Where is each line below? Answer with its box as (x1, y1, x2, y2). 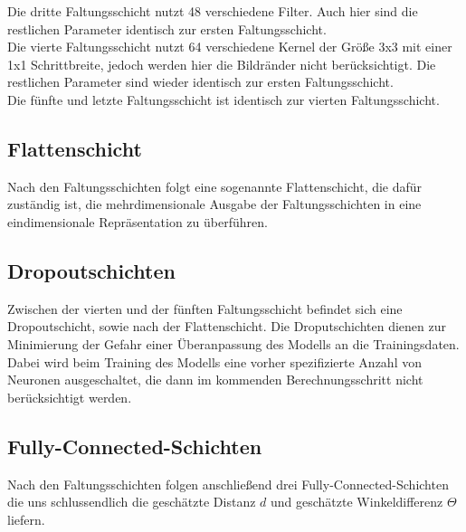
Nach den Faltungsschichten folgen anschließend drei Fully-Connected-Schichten (7, 474, 449, 493)
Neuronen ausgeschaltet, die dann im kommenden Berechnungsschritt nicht (7, 370, 423, 389)
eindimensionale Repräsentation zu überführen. (7, 212, 268, 231)
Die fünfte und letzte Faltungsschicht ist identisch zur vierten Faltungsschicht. (7, 90, 440, 109)
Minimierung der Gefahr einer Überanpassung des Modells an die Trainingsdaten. (7, 334, 460, 353)
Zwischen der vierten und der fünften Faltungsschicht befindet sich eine (7, 299, 403, 318)
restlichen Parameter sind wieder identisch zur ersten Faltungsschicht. (7, 72, 394, 91)
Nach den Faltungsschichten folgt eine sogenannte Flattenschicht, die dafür (7, 176, 423, 195)
